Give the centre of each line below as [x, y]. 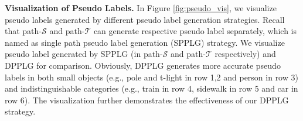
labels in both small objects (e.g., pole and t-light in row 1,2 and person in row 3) [151, 77]
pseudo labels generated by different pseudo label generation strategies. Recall [145, 19]
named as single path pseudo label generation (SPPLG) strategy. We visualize [145, 42]
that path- [23, 31]
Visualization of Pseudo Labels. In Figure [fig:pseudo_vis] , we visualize [141, 8]
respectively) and [245, 54]
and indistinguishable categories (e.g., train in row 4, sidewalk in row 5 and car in [151, 88]
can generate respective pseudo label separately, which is [195, 31]
